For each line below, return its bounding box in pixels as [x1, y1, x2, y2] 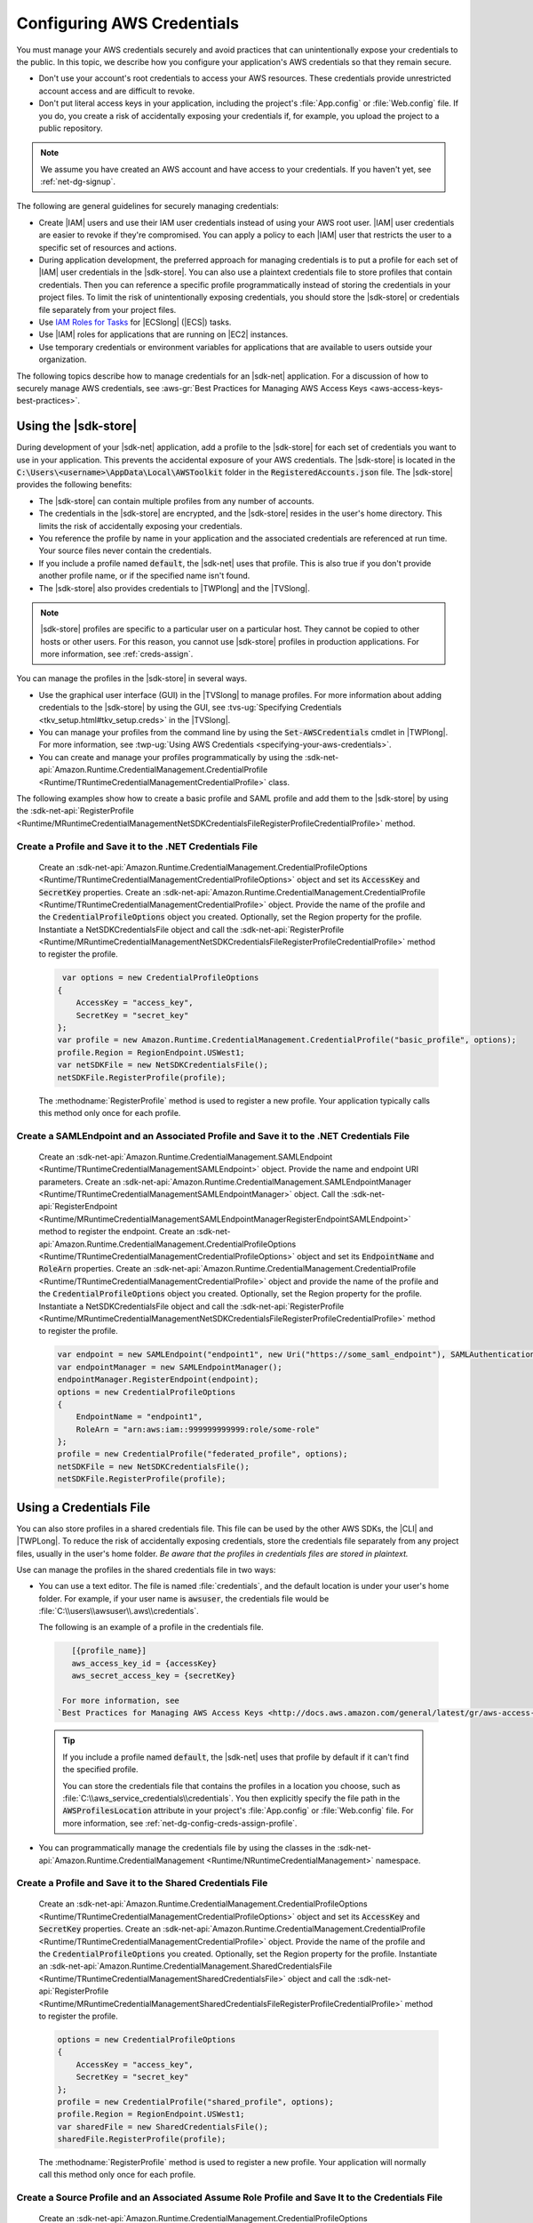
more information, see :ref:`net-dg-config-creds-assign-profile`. [62, 1818, 298, 1828]
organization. [38, 354, 87, 365]
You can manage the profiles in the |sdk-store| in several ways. [16, 673, 248, 684]
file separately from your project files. [38, 304, 177, 315]
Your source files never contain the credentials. [38, 545, 212, 556]
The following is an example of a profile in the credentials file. [38, 1622, 264, 1633]
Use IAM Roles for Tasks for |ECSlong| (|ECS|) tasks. [38, 317, 232, 327]
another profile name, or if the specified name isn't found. [38, 570, 251, 582]
